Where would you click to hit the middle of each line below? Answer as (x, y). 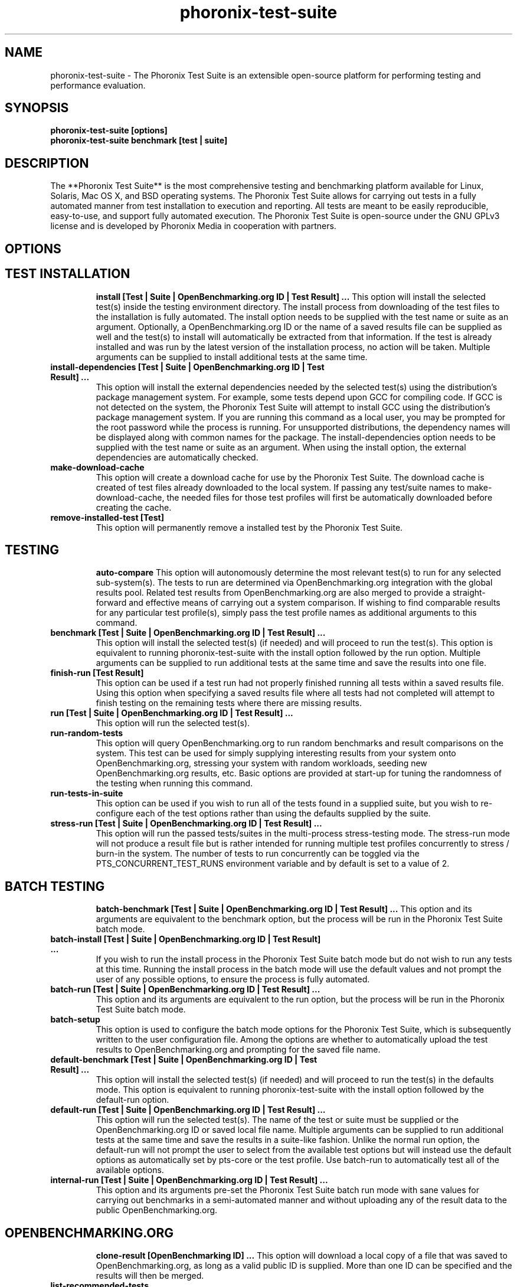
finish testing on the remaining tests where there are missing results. (229, 703)
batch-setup (75, 1020)
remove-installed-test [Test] (107, 517)
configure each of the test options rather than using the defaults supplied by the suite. (263, 814)
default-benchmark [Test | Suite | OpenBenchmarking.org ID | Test (184, 1060)
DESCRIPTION (47, 163)
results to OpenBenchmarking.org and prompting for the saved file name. (238, 1050)
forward (111, 603)
